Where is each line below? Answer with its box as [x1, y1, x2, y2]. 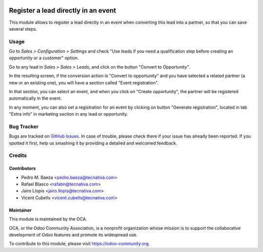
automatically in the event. [9, 95, 62, 101]
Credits [9, 152, 27, 159]
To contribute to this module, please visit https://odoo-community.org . [9, 241, 150, 247]
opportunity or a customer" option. [9, 55, 79, 61]
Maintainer [9, 207, 32, 213]
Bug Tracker [9, 123, 39, 130]
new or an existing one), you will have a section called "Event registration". [9, 80, 159, 85]
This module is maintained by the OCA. [9, 216, 87, 222]
